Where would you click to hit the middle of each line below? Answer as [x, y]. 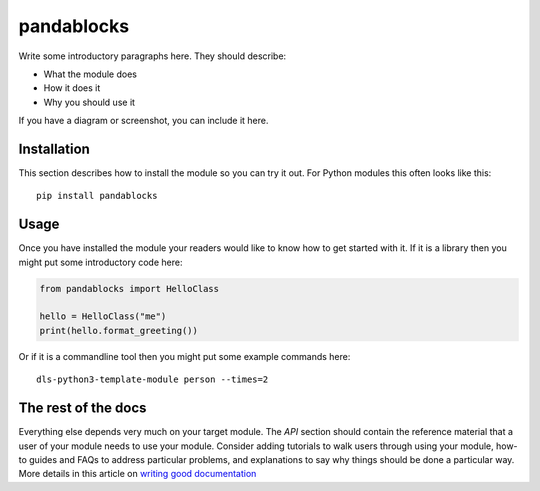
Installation [54, 148]
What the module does [90, 74]
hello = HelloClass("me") [103, 316]
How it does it [72, 88]
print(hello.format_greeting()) [119, 330]
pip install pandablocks [97, 196]
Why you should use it [89, 102]
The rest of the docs [82, 408]
